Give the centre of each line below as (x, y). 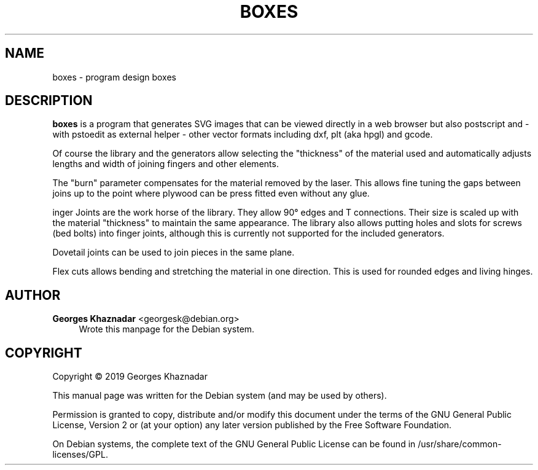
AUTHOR (33, 295)
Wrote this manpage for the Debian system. (167, 329)
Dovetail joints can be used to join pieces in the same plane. (173, 253)
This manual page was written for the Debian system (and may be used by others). (220, 396)
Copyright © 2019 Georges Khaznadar (130, 377)
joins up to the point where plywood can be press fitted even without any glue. (211, 194)
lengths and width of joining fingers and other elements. (166, 164)
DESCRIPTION (49, 101)
